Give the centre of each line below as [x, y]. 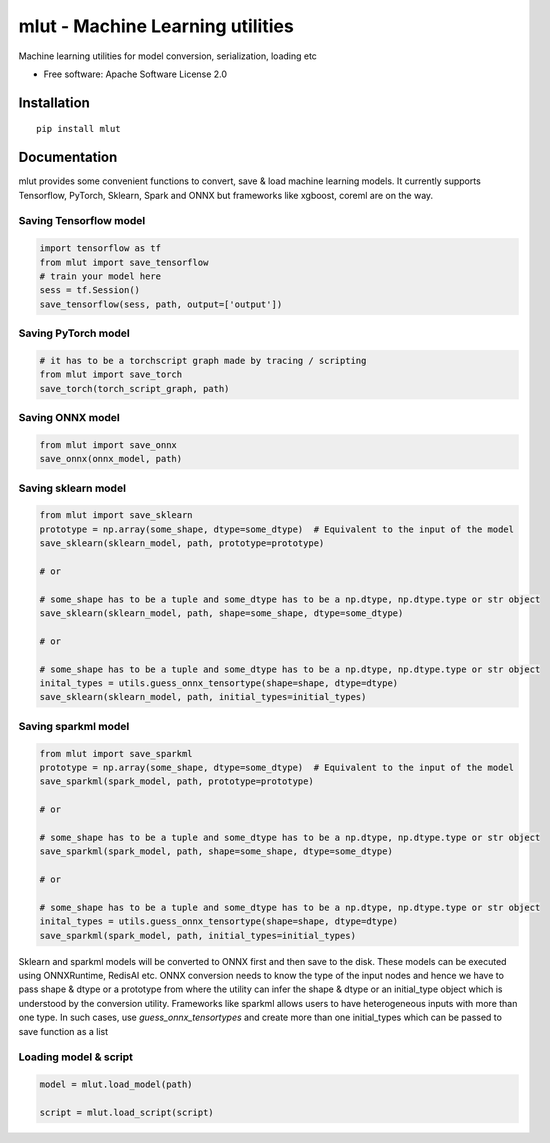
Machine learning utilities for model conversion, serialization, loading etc [167, 56]
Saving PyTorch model [74, 333]
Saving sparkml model [74, 726]
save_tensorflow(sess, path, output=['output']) [161, 304]
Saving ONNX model [69, 418]
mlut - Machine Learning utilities [156, 26]
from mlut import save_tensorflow [124, 262]
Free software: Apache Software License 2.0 [135, 74]
